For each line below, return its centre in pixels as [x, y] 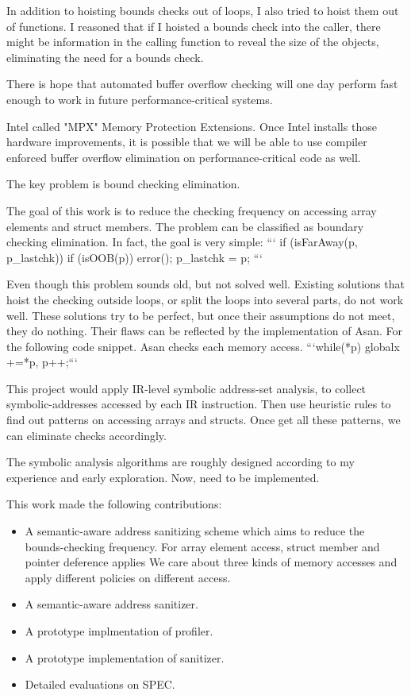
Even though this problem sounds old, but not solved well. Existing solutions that [205, 284]
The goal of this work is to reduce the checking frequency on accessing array [192, 210]
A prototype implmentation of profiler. [119, 631]
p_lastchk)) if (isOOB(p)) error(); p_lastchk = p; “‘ [134, 257]
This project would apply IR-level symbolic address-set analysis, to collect [186, 388]
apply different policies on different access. [128, 577]
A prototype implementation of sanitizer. [125, 657]
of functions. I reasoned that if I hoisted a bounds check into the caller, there [194, 26]
